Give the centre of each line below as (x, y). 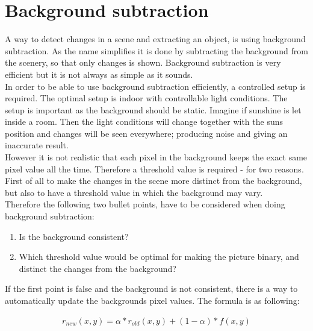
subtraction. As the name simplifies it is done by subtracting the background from (156, 50)
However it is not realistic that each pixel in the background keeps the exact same (156, 157)
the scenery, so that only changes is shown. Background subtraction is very (143, 62)
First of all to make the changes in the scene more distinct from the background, (153, 181)
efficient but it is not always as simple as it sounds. (99, 74)
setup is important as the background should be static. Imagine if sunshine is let (153, 109)
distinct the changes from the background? (98, 268)
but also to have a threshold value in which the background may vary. (134, 192)
